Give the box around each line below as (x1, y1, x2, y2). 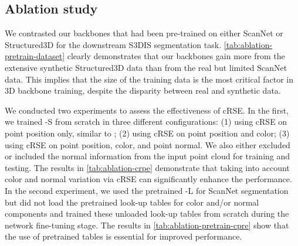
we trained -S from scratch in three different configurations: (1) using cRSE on (5, 115, 287, 128)
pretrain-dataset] (5, 50, 65, 62)
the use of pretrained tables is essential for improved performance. (5, 230, 242, 242)
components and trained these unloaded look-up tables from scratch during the (5, 207, 289, 220)
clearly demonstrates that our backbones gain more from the (67, 50, 285, 62)
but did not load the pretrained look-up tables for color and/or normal (5, 196, 259, 208)
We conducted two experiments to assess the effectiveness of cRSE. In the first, (5, 104, 289, 116)
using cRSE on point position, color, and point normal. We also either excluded (5, 138, 290, 151)
